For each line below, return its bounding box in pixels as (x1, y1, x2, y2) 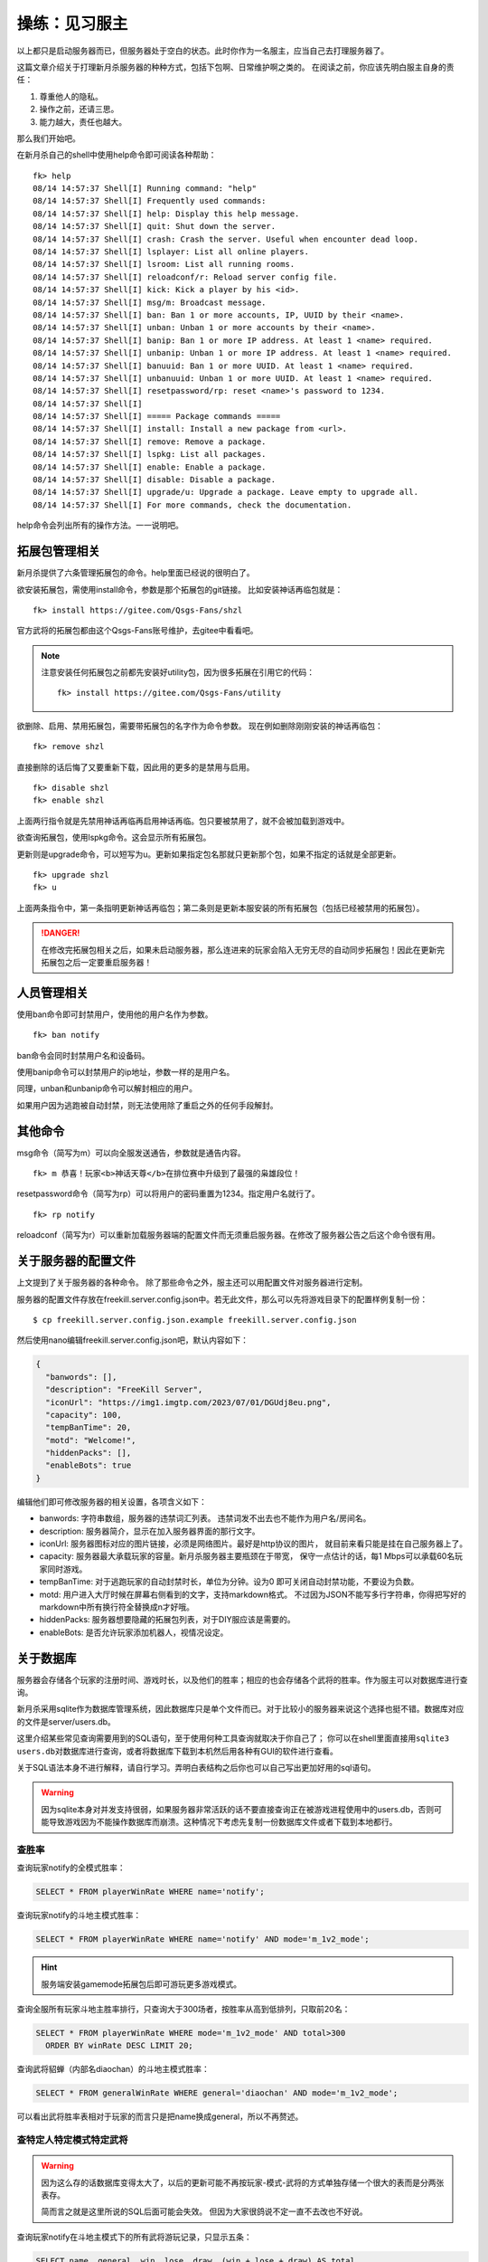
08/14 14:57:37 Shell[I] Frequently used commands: (33, 195, 267, 206)
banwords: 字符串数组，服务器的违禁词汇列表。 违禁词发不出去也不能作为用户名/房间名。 (39, 1513, 371, 1524)
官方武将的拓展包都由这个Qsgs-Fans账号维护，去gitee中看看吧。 (16, 625, 258, 636)
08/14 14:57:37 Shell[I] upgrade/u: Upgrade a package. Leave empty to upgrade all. (33, 487, 419, 498)
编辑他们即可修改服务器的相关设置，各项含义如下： (16, 1496, 207, 1506)
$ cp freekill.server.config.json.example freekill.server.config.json (33, 1315, 357, 1325)
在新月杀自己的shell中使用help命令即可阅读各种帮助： (16, 149, 217, 160)
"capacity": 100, (45, 1410, 122, 1420)
